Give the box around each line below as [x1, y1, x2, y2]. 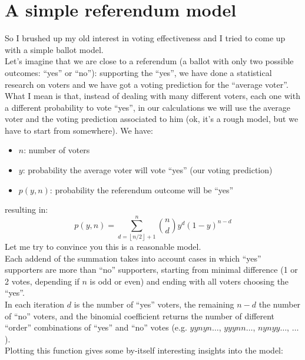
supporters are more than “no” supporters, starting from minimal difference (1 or [5, 263, 298, 276]
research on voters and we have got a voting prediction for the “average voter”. [5, 78, 289, 90]
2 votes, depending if [5, 275, 79, 287]
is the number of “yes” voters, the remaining [74, 298, 234, 310]
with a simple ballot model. [5, 43, 104, 55]
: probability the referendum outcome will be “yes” [49, 183, 234, 196]
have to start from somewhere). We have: [5, 124, 153, 136]
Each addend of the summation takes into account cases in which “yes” [5, 252, 261, 264]
